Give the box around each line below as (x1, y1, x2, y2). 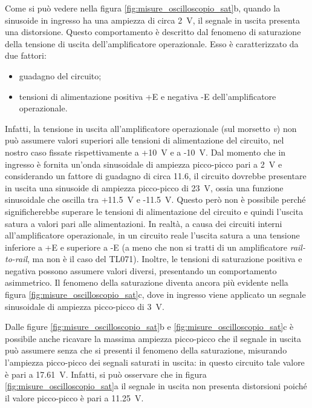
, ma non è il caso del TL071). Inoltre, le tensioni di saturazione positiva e (27, 252, 302, 265)
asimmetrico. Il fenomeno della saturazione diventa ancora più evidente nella (5, 276, 288, 289)
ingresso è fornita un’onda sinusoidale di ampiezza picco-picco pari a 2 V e (5, 157, 282, 170)
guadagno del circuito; (19, 69, 102, 82)
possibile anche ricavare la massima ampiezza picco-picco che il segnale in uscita (5, 332, 302, 344)
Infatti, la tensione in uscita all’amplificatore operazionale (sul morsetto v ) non (5, 122, 297, 134)
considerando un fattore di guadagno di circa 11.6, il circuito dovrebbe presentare (5, 169, 307, 182)
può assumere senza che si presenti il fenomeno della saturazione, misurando (5, 344, 287, 357)
